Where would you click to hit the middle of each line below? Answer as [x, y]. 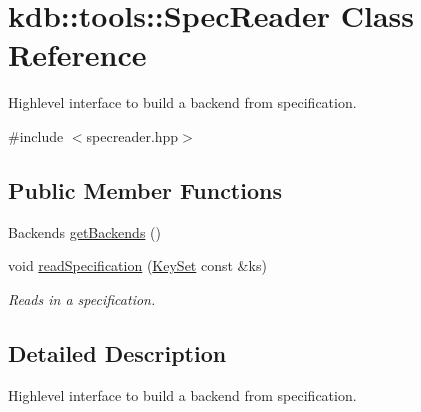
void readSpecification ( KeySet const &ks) [137, 265]
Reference [77, 54]
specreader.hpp [132, 135]
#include [36, 135]
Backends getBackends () [84, 231]
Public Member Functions [145, 189]
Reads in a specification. [82, 298]
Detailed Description [117, 352]
